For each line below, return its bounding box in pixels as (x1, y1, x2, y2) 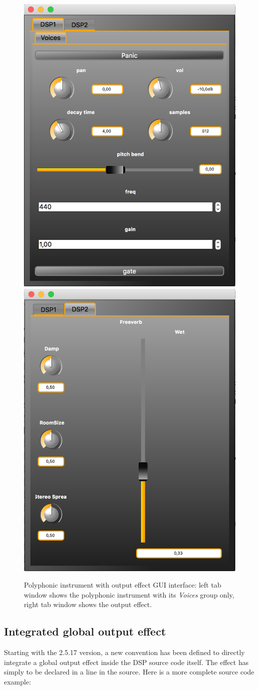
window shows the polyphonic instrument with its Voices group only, (24, 589, 235, 600)
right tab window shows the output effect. (24, 599, 152, 610)
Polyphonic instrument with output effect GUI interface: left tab (24, 580, 222, 590)
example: (4, 676, 31, 687)
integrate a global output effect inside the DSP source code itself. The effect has (4, 657, 249, 667)
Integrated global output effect (4, 624, 166, 639)
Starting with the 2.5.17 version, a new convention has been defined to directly (4, 647, 245, 658)
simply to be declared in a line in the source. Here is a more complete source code (4, 667, 255, 677)
